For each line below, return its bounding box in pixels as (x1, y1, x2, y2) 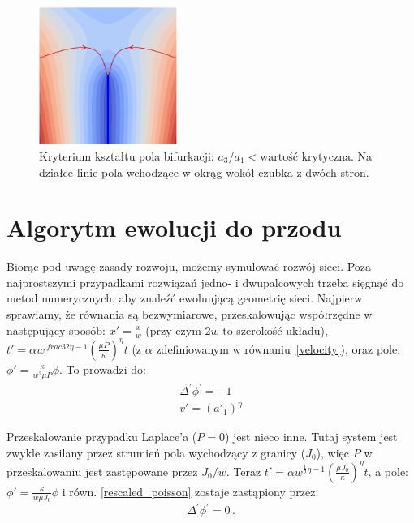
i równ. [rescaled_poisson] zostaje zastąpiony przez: (62, 482, 319, 499)
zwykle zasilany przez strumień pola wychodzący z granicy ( (6, 444, 306, 461)
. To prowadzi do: (59, 360, 147, 377)
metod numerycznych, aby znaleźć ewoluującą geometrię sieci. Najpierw (6, 289, 363, 307)
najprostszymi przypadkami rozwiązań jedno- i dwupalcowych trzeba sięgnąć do (6, 273, 404, 290)
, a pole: (368, 462, 409, 479)
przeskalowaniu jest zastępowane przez (6, 462, 198, 479)
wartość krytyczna (260, 151, 351, 163)
